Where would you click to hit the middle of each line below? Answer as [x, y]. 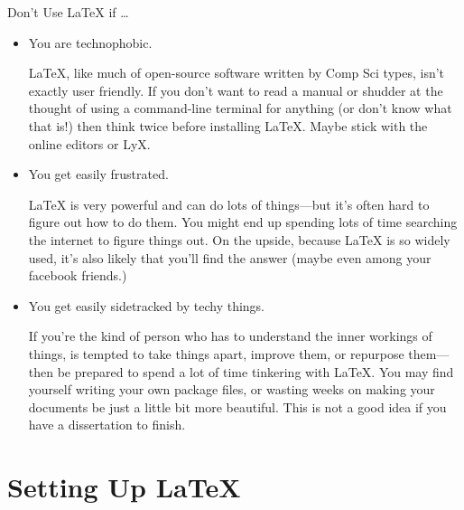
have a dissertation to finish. [107, 425]
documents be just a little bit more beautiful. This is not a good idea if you [237, 406]
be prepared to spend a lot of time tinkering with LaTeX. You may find [255, 371]
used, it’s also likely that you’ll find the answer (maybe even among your [230, 257]
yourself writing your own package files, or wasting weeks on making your [232, 389]
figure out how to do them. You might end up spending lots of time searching [243, 222]
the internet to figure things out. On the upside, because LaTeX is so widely [239, 239]
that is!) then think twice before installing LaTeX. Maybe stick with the [228, 125]
